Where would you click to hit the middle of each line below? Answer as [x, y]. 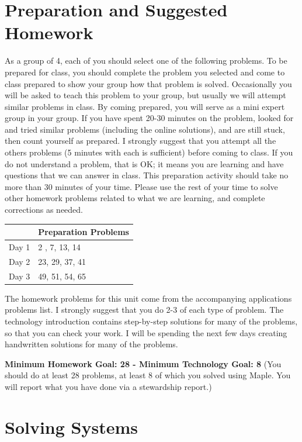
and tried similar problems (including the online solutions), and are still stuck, [145, 129]
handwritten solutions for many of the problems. [91, 344]
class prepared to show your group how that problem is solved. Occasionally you [148, 83]
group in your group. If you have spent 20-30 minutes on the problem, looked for [149, 118]
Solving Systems [71, 427]
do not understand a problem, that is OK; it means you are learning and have [144, 163]
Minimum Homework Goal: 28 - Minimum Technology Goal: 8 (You [143, 363]
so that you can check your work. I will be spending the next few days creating [146, 332]
